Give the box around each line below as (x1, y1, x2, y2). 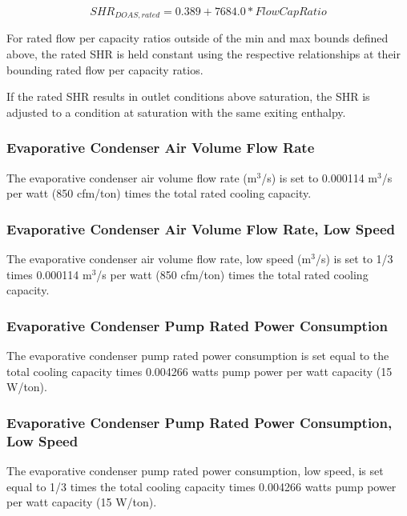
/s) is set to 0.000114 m (261, 169, 378, 186)
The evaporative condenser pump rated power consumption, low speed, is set (6, 462, 384, 478)
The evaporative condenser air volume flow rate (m (6, 169, 257, 186)
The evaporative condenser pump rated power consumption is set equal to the (6, 347, 389, 364)
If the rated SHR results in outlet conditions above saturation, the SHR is (6, 88, 370, 105)
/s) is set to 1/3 (315, 250, 393, 267)
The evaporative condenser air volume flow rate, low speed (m (6, 250, 312, 267)
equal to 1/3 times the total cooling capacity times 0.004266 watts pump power (6, 478, 397, 494)
